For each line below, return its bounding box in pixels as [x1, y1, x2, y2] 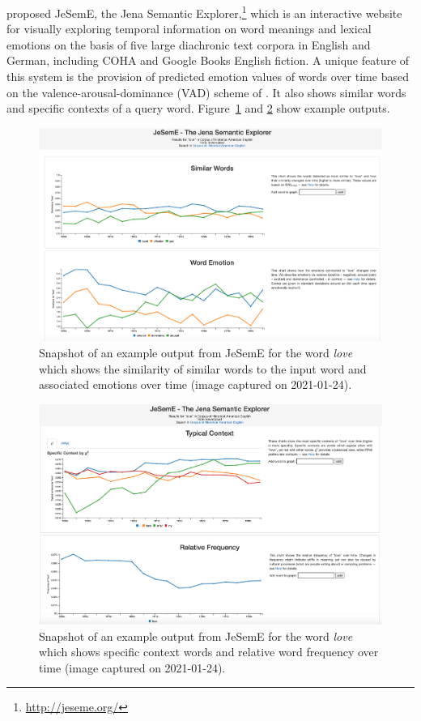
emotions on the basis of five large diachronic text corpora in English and [6, 36, 371, 53]
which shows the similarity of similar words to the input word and [39, 360, 367, 377]
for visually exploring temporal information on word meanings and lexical [6, 20, 372, 37]
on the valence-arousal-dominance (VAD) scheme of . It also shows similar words [6, 83, 406, 100]
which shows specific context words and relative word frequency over [39, 643, 379, 660]
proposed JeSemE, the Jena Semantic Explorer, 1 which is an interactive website [6, 2, 402, 21]
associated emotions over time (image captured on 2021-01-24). [39, 376, 352, 393]
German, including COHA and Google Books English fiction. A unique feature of [6, 52, 410, 69]
